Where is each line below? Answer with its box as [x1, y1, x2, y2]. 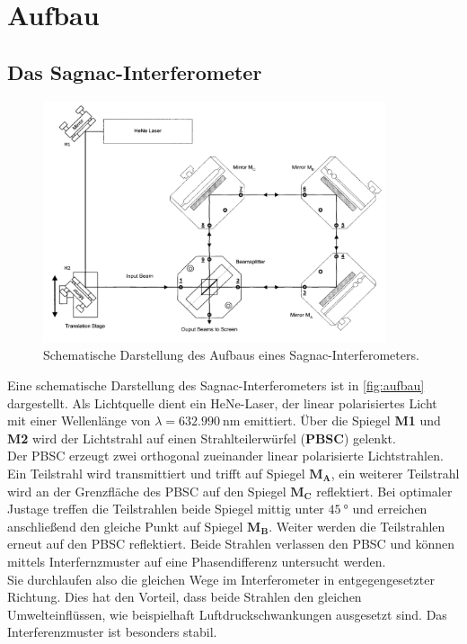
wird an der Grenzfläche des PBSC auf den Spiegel [7, 481, 286, 500]
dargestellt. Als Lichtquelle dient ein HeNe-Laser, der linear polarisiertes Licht [7, 393, 437, 412]
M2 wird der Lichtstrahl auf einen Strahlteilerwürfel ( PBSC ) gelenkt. [7, 428, 396, 447]
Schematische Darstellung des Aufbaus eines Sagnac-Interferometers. [43, 345, 419, 364]
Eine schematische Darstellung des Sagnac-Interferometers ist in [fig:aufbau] [7, 376, 425, 395]
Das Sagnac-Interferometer [7, 58, 262, 85]
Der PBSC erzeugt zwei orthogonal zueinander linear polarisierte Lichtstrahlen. [7, 446, 444, 465]
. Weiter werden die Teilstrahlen [269, 516, 445, 535]
